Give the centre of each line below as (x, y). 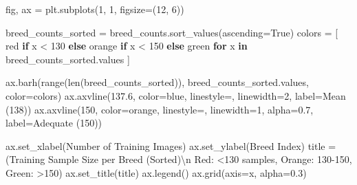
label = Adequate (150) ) (54, 123)
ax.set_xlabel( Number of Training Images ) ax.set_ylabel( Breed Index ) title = (171, 145)
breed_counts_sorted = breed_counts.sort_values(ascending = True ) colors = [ (172, 32)
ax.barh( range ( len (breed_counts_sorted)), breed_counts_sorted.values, (157, 82)
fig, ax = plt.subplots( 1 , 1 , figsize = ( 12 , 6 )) (95, 9)
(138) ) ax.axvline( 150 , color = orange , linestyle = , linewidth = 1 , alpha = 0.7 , (160, 109)
